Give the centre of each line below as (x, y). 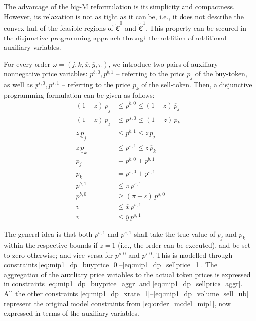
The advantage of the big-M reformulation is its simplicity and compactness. (119, 6)
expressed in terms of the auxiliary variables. (72, 313)
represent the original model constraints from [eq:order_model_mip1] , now (117, 303)
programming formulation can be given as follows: (79, 95)
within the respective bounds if (51, 245)
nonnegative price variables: (46, 73)
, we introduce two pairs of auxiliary (163, 63)
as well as (18, 85)
